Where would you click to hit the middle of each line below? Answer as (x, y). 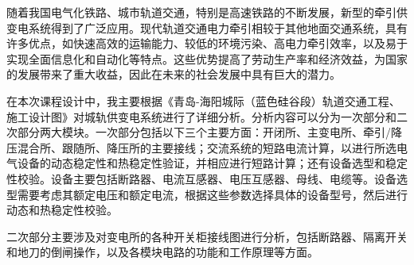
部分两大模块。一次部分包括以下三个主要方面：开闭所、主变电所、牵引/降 (209, 132)
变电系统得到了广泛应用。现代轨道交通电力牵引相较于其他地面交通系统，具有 (207, 27)
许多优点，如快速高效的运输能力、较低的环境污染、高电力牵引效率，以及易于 (207, 43)
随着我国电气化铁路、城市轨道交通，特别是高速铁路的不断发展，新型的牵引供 (207, 12)
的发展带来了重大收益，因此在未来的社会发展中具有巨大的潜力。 (174, 74)
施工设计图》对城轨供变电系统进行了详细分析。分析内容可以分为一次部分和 (201, 116)
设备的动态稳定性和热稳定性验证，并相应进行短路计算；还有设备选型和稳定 (212, 163)
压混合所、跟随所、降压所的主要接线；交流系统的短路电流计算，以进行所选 (201, 147)
